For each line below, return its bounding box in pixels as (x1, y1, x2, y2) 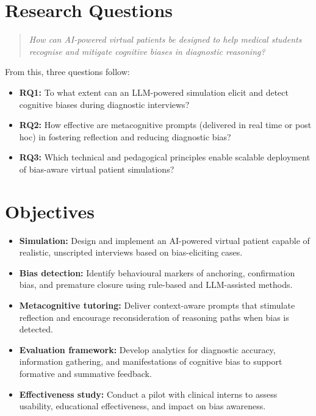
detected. (19, 323, 54, 335)
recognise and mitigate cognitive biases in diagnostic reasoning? (29, 45, 265, 57)
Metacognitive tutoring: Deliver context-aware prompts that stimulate (19, 298, 295, 311)
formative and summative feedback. (19, 367, 152, 379)
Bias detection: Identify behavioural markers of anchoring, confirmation (19, 266, 295, 279)
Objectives (5, 198, 95, 223)
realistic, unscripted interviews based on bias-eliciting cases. (19, 246, 243, 259)
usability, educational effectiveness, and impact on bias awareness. (19, 400, 266, 412)
